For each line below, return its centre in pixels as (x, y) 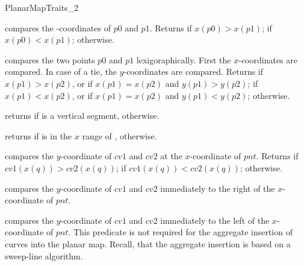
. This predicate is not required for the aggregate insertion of (180, 232)
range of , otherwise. (119, 135)
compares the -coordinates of (58, 27)
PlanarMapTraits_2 (42, 7)
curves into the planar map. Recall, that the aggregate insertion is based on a (148, 243)
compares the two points (50, 59)
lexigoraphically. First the (184, 59)
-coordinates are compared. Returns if (194, 71)
